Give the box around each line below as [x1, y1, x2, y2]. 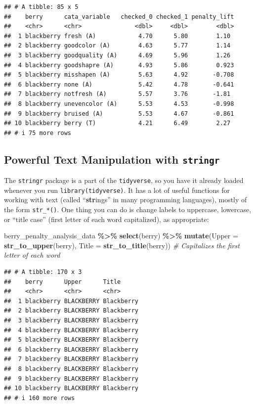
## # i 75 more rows [4, 129, 72, 136]
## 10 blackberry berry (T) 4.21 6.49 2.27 [4, 120, 231, 127]
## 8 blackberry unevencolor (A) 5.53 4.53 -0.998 [4, 100, 234, 107]
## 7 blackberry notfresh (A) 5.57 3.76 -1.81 [4, 90, 231, 98]
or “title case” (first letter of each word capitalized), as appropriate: [4, 214, 209, 224]
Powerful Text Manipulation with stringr [4, 151, 220, 167]
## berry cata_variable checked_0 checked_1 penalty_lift [4, 13, 234, 20]
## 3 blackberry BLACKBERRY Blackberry [4, 317, 139, 324]
